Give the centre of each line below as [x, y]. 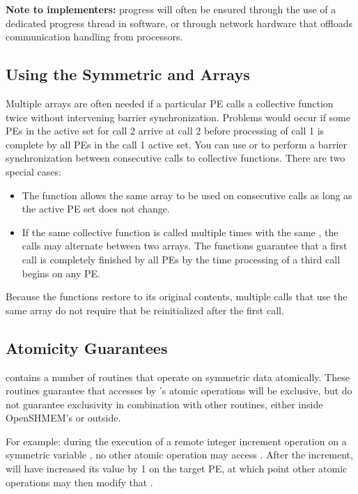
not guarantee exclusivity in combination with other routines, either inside [164, 404]
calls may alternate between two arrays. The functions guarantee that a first [185, 246]
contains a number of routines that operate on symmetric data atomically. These [178, 377]
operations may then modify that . [79, 482]
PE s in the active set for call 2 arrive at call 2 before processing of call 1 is [165, 131]
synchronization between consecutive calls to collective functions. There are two [176, 158]
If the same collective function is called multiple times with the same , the [180, 232]
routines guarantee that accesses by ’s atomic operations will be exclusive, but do [179, 391]
